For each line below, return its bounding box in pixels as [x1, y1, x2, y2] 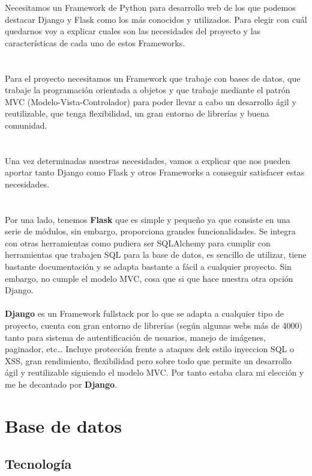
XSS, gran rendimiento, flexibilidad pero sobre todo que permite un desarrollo [5, 354, 292, 367]
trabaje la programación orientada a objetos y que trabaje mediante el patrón [5, 84, 290, 96]
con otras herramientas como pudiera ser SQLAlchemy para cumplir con [5, 236, 271, 249]
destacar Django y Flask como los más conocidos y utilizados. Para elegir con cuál [5, 13, 307, 25]
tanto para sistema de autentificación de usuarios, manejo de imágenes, [5, 331, 266, 343]
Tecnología [5, 454, 72, 473]
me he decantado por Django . [5, 378, 118, 390]
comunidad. [5, 118, 47, 131]
